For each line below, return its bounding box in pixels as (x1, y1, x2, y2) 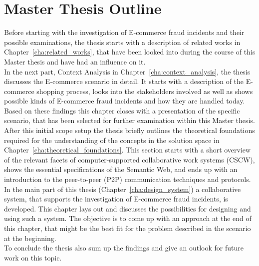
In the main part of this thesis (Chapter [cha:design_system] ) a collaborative (4, 183, 241, 194)
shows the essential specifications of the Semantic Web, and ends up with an (4, 164, 238, 174)
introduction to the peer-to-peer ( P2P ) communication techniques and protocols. (4, 174, 251, 184)
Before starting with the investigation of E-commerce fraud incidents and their (4, 27, 245, 37)
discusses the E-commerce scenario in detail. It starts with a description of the (4, 76, 244, 86)
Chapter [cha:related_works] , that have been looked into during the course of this (4, 46, 256, 57)
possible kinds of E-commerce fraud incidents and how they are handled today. (4, 95, 245, 106)
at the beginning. (4, 232, 56, 243)
